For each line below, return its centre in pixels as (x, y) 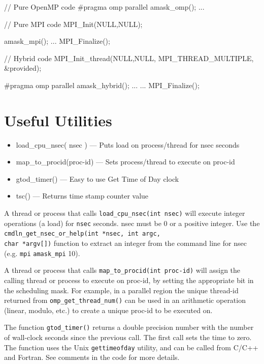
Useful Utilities (58, 120)
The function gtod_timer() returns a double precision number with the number (129, 327)
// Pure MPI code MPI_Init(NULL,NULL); (73, 24)
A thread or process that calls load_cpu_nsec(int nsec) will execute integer (125, 213)
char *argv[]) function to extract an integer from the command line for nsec (125, 243)
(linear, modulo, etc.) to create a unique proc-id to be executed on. (108, 310)
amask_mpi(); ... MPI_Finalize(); (57, 41)
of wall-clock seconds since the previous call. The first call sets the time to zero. (128, 337)
